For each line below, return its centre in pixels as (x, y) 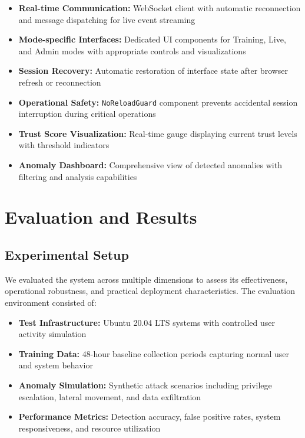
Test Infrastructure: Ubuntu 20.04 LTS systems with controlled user (147, 322)
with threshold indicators (64, 145)
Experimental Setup (67, 254)
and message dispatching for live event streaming (107, 19)
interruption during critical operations (87, 114)
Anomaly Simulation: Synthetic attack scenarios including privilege (145, 385)
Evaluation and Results (101, 217)
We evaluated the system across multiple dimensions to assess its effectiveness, (146, 279)
